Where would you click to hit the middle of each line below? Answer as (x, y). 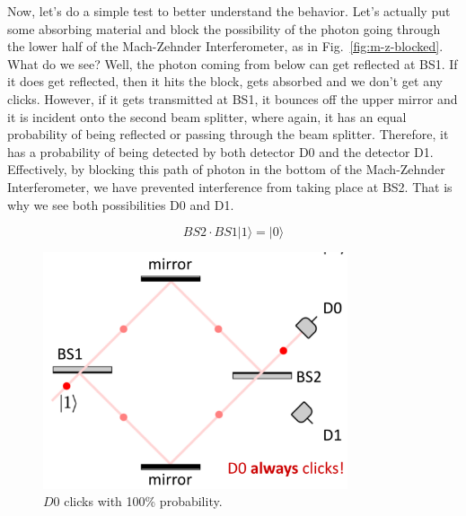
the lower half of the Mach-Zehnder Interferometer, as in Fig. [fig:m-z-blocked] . (225, 46)
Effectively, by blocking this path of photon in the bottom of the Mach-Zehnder (226, 169)
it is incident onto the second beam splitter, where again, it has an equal (207, 116)
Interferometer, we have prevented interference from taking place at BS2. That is (230, 186)
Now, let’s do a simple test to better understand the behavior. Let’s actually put (229, 11)
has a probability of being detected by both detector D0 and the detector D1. (220, 151)
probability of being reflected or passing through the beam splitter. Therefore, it (228, 134)
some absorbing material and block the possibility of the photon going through (224, 28)
